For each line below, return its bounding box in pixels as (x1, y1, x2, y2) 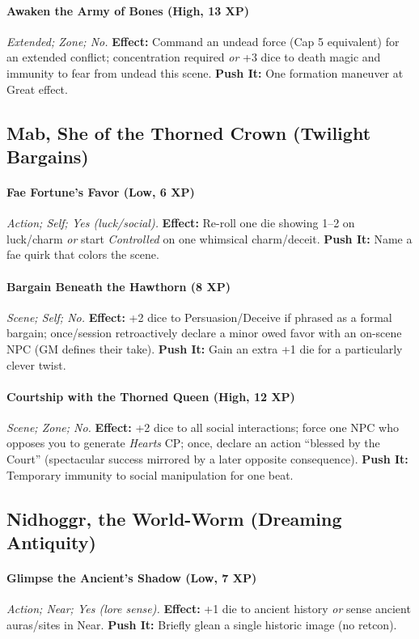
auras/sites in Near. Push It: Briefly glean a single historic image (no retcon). (6, 616, 397, 633)
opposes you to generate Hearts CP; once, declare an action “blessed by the (6, 434, 380, 451)
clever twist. (6, 356, 66, 373)
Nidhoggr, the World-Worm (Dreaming (6, 506, 342, 531)
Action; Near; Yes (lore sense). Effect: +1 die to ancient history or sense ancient (6, 600, 411, 617)
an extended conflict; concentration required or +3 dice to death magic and (6, 49, 381, 66)
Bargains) (6, 143, 89, 168)
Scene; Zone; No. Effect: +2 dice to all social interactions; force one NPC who (6, 418, 399, 435)
